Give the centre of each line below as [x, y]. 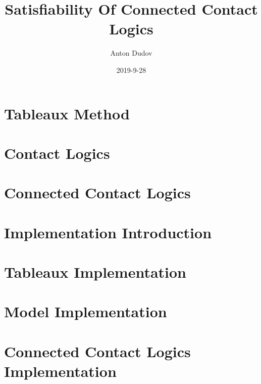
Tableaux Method [67, 113]
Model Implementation [86, 311]
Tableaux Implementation [95, 272]
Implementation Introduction [108, 232]
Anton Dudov [131, 53]
